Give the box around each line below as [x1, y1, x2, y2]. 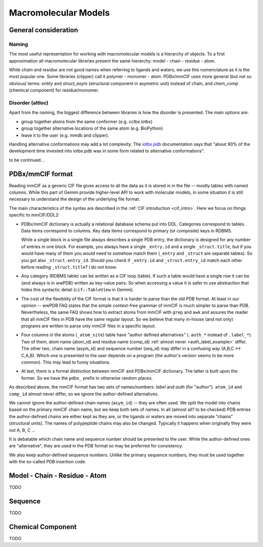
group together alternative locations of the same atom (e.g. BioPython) [21, 125, 163, 131]
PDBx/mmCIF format [9, 170, 73, 178]
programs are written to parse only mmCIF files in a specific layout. [21, 323, 156, 329]
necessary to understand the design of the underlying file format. [9, 196, 141, 202]
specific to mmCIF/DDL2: [9, 212, 60, 218]
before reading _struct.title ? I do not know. [21, 264, 117, 270]
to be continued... [9, 157, 45, 163]
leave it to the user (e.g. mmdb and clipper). [21, 132, 110, 138]
